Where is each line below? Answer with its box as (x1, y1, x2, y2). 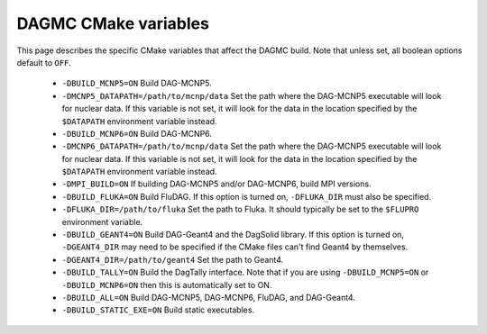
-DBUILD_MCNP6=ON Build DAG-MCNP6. (61, 128, 212, 139)
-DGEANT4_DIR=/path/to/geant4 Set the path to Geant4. (61, 254, 284, 265)
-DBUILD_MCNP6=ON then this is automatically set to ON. (61, 279, 272, 290)
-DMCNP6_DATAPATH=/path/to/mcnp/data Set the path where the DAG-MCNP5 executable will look (61, 140, 442, 152)
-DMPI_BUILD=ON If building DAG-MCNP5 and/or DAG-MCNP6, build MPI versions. (61, 178, 372, 189)
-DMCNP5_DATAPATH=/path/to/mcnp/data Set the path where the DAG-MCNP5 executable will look (61, 90, 442, 101)
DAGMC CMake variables (16, 14, 209, 33)
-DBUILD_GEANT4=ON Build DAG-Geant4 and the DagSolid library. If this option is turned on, (61, 230, 405, 240)
